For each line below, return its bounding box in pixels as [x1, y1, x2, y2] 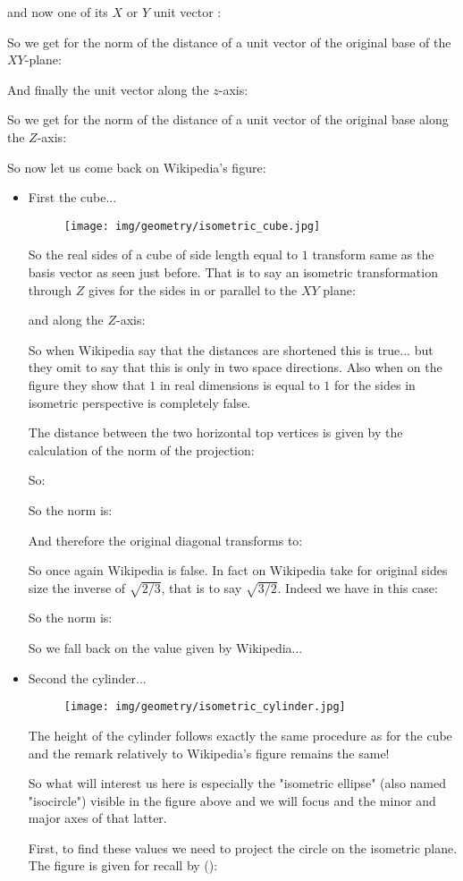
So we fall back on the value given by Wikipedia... [28, 639, 303, 657]
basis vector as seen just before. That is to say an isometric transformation [28, 263, 438, 281]
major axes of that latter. [28, 809, 167, 827]
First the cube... [28, 188, 117, 207]
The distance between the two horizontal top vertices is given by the [28, 423, 403, 442]
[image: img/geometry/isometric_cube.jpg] [63, 219, 321, 233]
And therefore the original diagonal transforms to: [28, 530, 303, 549]
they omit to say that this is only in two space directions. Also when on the [28, 358, 442, 377]
